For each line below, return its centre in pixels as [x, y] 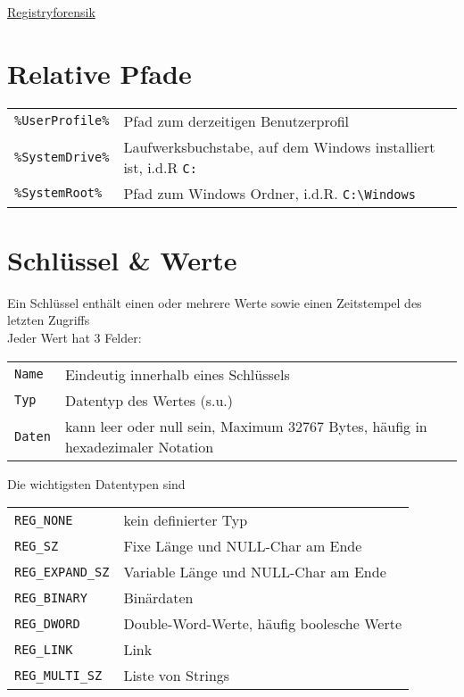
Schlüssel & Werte [122, 259]
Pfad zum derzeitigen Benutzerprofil [236, 120]
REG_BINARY [51, 597]
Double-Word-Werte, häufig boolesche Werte [262, 624]
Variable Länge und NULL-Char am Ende [255, 572]
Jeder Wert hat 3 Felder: [75, 338]
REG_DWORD [47, 623]
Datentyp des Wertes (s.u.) [149, 400]
